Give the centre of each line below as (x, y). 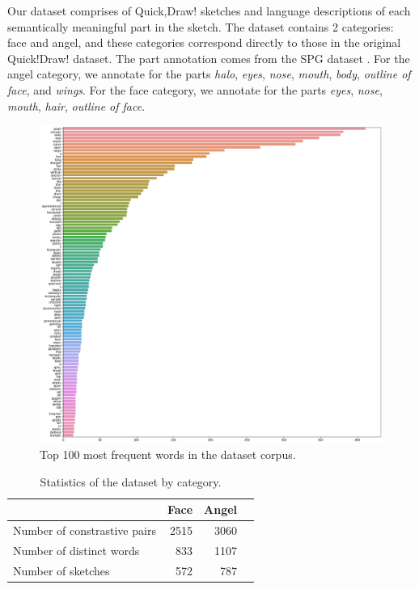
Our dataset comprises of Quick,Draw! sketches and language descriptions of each (209, 11)
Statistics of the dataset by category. (131, 481)
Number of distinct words (76, 550)
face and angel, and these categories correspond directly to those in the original (204, 42)
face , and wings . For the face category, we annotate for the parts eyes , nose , (195, 89)
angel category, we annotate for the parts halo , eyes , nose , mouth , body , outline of (209, 74)
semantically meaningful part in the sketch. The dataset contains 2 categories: (201, 26)
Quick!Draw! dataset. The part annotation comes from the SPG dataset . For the (209, 58)
